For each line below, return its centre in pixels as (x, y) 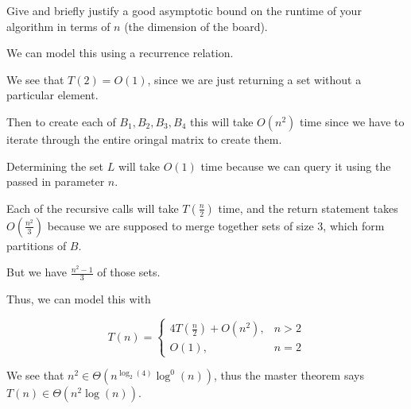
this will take (222, 121)
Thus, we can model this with (79, 299)
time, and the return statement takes (308, 208)
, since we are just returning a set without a (254, 79)
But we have (37, 272)
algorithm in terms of (58, 26)
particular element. (52, 95)
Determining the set (55, 166)
